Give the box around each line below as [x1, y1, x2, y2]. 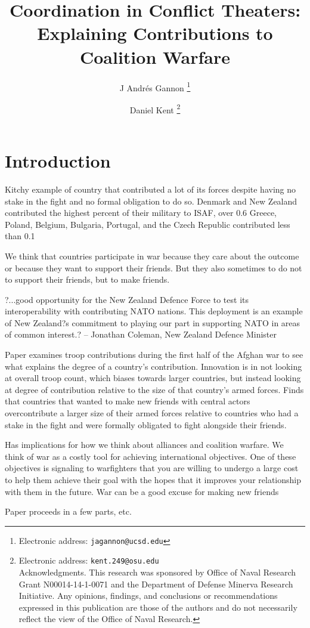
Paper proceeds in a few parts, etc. [5, 505, 132, 518]
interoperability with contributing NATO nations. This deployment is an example [5, 305, 303, 317]
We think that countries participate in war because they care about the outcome [5, 249, 299, 262]
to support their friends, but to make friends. [5, 273, 170, 286]
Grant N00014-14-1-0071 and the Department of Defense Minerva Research [18, 577, 293, 590]
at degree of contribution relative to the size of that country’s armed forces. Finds [5, 383, 304, 395]
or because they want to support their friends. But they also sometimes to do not [5, 261, 302, 274]
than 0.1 [5, 230, 35, 242]
